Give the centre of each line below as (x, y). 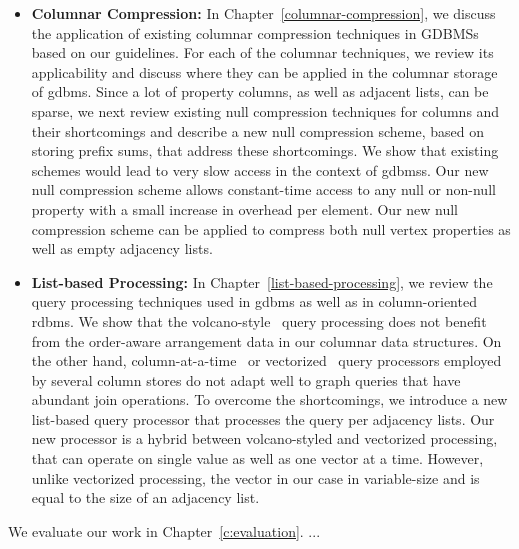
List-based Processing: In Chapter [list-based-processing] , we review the (262, 281)
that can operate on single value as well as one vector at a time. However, (257, 458)
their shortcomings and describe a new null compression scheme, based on (257, 130)
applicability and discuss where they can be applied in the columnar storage (264, 71)
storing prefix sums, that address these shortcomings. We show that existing (265, 150)
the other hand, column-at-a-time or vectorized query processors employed (266, 360)
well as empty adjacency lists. (122, 248)
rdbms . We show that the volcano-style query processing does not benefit (259, 320)
